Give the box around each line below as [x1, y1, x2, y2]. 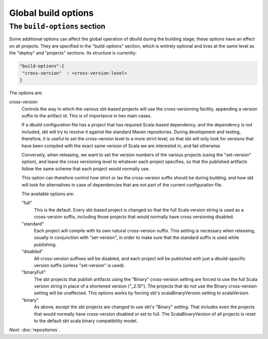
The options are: [9, 90, 43, 96]
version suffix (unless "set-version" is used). [34, 262, 125, 268]
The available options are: [21, 191, 74, 197]
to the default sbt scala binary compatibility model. [34, 318, 138, 324]
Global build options [9, 7, 94, 18]
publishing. [34, 241, 57, 247]
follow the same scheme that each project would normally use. [21, 166, 150, 171]
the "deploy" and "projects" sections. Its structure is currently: [9, 50, 137, 56]
